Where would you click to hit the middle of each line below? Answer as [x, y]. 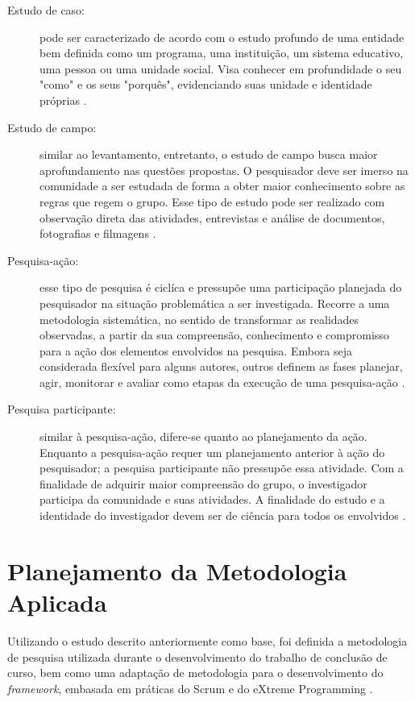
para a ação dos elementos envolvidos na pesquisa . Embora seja [196, 350]
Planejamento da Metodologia [177, 570]
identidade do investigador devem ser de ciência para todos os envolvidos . [223, 515]
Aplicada [57, 602]
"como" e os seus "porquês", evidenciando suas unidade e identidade [206, 84]
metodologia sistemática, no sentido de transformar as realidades [199, 319]
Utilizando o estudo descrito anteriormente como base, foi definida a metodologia [207, 640]
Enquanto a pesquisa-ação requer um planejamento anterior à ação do [212, 452]
